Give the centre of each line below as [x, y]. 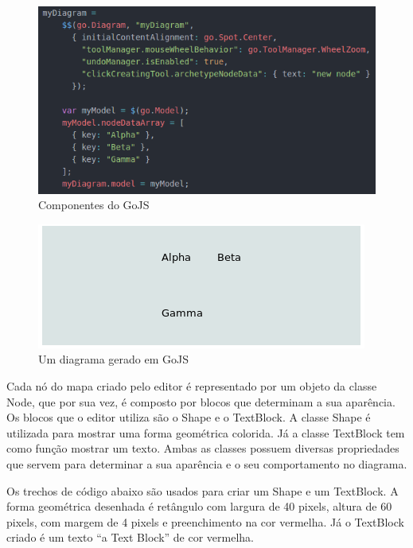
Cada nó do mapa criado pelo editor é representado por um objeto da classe [192, 386]
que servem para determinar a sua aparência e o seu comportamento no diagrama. [207, 464]
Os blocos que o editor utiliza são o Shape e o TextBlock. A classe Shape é [189, 417]
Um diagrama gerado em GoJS [113, 359]
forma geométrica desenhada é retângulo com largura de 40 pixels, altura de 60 [199, 506]
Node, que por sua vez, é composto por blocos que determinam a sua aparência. [201, 401]
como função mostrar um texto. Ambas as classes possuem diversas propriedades [203, 448]
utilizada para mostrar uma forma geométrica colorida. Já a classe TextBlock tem [206, 432]
